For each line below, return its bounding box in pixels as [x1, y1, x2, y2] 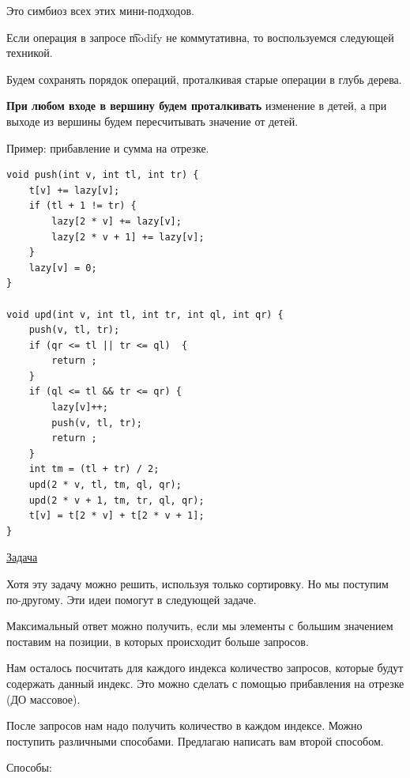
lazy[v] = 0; [28, 262, 97, 274]
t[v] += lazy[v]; [28, 184, 120, 196]
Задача [6, 549, 38, 565]
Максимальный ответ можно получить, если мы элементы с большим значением [6, 617, 393, 634]
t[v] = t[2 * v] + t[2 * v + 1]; [28, 510, 205, 522]
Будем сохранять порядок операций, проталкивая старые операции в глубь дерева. [6, 70, 402, 87]
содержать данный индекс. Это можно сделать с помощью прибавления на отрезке [6, 674, 404, 691]
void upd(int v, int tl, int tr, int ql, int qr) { [6, 308, 284, 320]
